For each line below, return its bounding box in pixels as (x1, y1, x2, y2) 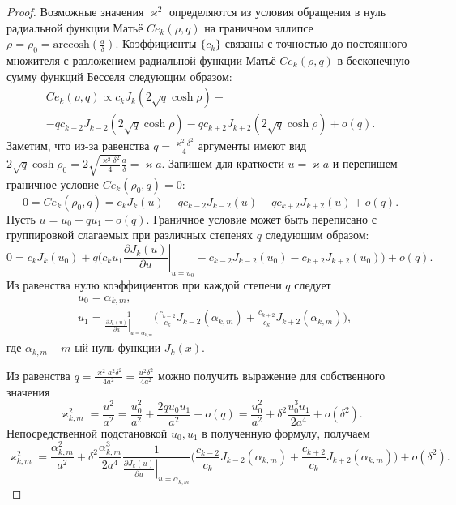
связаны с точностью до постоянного (224, 35, 407, 52)
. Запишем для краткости (161, 155, 284, 171)
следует (294, 276, 331, 293)
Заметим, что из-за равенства (6, 137, 150, 154)
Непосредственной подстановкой (6, 424, 168, 441)
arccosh (53, 39, 90, 51)
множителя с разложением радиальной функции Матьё (6, 51, 276, 68)
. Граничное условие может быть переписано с (146, 210, 377, 227)
